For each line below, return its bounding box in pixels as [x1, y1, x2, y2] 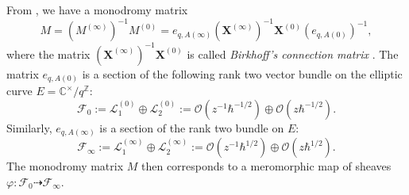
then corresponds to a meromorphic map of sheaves [141, 158, 392, 174]
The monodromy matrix [6, 158, 124, 174]
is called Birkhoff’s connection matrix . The [187, 45, 399, 62]
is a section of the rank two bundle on [99, 119, 284, 136]
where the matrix [6, 45, 91, 62]
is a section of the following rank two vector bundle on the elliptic [82, 65, 403, 82]
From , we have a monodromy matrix [6, 2, 188, 17]
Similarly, [6, 119, 52, 136]
